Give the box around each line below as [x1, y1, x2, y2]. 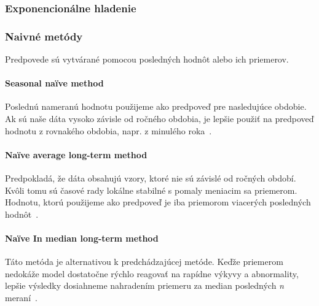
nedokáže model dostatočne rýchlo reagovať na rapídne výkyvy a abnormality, [5, 267, 299, 280]
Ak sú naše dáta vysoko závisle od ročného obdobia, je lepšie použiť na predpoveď [5, 112, 314, 125]
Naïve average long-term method [5, 148, 148, 161]
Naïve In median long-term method [5, 232, 159, 244]
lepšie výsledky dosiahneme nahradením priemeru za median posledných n [5, 279, 284, 292]
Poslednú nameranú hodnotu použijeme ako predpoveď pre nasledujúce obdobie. [5, 100, 307, 113]
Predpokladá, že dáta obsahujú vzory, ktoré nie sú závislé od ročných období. [5, 172, 296, 185]
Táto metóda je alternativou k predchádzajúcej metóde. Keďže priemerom [5, 255, 283, 268]
